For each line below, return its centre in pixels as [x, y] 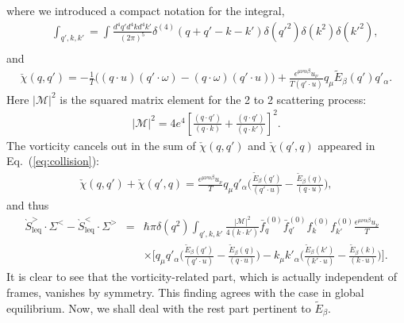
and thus [28, 205]
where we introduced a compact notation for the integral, [146, 10]
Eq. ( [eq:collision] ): [53, 161]
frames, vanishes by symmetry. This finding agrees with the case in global [185, 292]
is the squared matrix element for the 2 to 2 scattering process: [213, 99]
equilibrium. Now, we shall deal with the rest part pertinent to [159, 308]
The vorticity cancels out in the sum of [101, 145]
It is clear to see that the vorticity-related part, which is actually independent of [202, 277]
